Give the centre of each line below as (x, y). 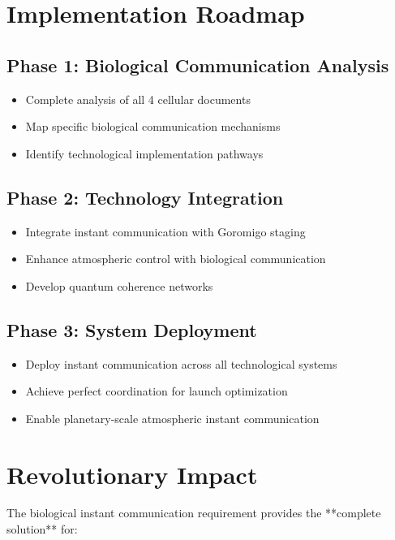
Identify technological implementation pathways (144, 153)
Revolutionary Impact (132, 474)
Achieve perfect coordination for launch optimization (157, 391)
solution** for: (42, 529)
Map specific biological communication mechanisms (153, 126)
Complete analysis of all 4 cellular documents (138, 99)
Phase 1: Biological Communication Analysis (198, 65)
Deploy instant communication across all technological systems (181, 363)
